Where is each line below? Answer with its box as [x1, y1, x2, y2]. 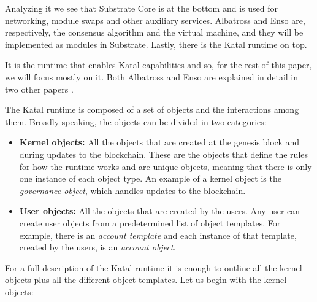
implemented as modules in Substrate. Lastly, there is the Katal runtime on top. [5, 37, 307, 50]
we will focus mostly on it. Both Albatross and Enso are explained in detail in [5, 70, 299, 83]
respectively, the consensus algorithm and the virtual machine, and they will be [5, 26, 304, 39]
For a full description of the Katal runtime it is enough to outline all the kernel [5, 261, 302, 274]
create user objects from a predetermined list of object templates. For [19, 216, 281, 229]
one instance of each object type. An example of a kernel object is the [19, 172, 281, 185]
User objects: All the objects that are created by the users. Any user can [19, 204, 300, 217]
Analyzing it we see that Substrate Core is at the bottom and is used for [5, 2, 278, 14]
